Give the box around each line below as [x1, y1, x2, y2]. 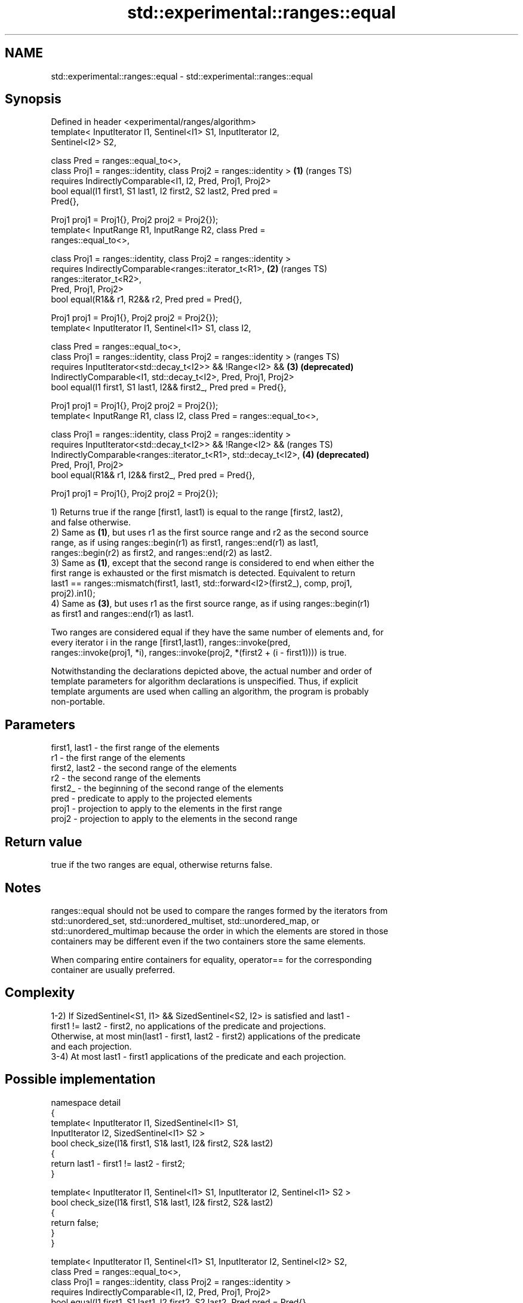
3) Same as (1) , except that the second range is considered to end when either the [51, 558, 374, 568]
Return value [5, 834, 82, 849]
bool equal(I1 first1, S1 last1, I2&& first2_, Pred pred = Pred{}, [51, 382, 287, 393]
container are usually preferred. [51, 964, 176, 975]
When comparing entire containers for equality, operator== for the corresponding [51, 954, 372, 965]
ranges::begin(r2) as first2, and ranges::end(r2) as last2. [51, 547, 272, 558]
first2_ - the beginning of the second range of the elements [51, 783, 284, 794]
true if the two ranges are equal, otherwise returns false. [51, 860, 273, 870]
